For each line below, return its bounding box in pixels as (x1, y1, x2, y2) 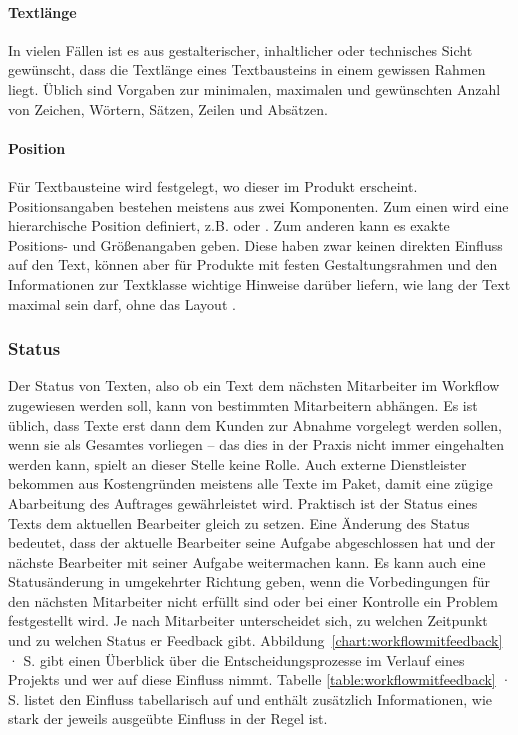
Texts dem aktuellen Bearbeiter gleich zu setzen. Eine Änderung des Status (8, 512, 470, 533)
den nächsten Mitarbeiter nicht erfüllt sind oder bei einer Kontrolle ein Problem (8, 590, 498, 611)
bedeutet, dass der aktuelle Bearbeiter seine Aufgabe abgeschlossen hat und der (8, 532, 496, 553)
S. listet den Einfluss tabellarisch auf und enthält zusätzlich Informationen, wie (8, 688, 493, 709)
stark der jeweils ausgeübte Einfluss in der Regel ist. (8, 708, 328, 729)
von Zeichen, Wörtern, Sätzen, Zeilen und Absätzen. (8, 98, 328, 119)
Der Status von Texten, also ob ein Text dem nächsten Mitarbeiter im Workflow (8, 375, 500, 396)
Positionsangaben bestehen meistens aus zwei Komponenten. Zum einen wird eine (8, 195, 509, 216)
